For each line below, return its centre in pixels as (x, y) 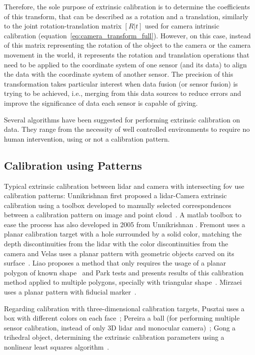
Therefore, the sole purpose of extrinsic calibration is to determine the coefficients (127, 6)
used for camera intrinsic (182, 26)
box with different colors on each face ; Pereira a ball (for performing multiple (122, 318)
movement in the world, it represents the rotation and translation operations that (127, 54)
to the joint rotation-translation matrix (63, 26)
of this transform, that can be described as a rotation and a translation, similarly (126, 16)
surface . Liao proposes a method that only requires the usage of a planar (115, 263)
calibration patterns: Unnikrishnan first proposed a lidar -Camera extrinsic (115, 195)
